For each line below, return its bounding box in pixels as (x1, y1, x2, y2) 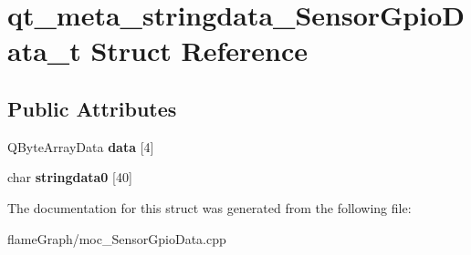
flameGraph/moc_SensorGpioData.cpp (7, 229, 226, 248)
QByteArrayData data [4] (7, 137, 154, 156)
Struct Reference (90, 32, 309, 69)
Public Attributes (7, 94, 177, 122)
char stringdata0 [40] (7, 168, 132, 187)
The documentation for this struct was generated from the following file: (7, 198, 412, 217)
